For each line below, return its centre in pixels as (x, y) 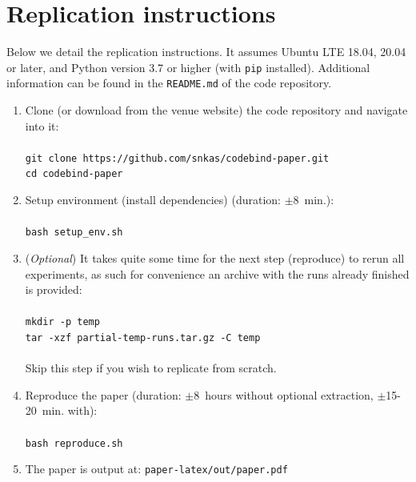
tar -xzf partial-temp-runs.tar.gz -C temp (143, 338)
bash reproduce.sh (74, 443)
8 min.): (314, 200)
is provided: (54, 289)
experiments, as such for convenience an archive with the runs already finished (217, 273)
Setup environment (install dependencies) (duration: (153, 200)
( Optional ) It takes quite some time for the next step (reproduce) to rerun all (215, 257)
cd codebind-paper (74, 174)
